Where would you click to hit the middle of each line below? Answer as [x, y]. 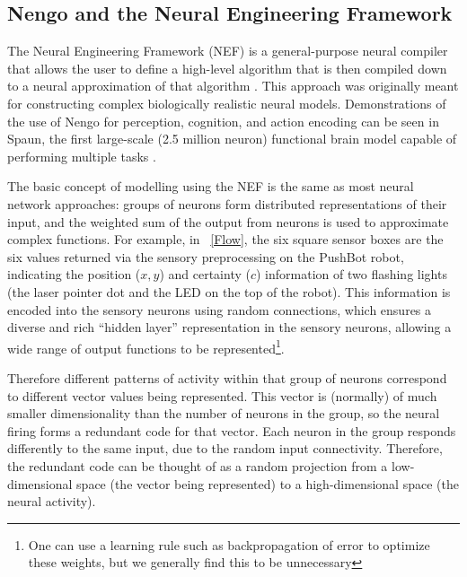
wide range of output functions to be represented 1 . [146, 346]
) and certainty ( [205, 274]
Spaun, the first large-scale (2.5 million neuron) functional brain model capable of [232, 139]
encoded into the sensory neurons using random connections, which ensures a [220, 309]
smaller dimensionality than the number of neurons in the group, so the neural [224, 413]
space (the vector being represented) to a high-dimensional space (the [268, 483]
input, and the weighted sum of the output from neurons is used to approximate [228, 221]
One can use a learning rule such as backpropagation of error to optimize [229, 544]
